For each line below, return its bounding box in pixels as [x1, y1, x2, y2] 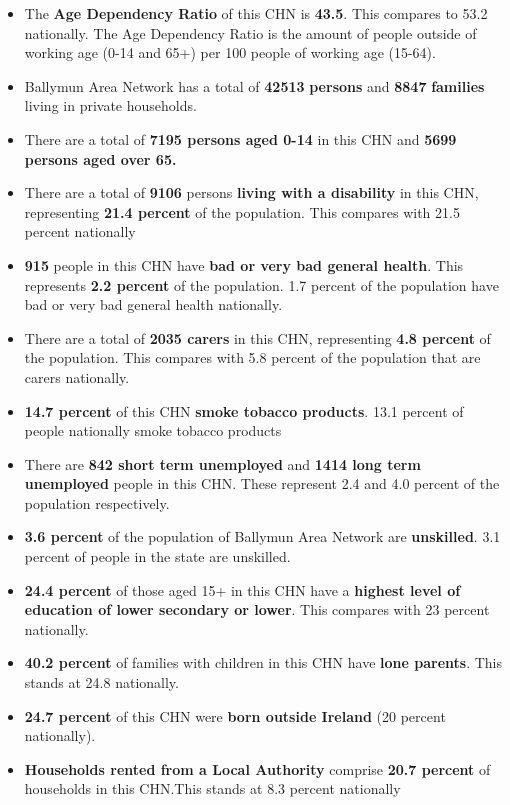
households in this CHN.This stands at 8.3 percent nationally [24, 778, 401, 799]
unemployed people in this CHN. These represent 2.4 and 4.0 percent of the [24, 473, 500, 494]
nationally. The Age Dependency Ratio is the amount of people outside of [24, 22, 477, 43]
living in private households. [24, 95, 197, 116]
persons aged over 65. [24, 148, 177, 169]
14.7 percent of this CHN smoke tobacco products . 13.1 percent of [24, 400, 464, 421]
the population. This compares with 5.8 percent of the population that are [24, 347, 481, 368]
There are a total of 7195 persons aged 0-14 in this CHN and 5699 [24, 128, 457, 149]
